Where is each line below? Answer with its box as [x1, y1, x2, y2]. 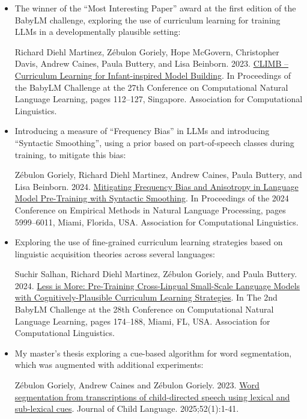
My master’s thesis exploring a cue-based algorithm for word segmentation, [14, 346, 292, 359]
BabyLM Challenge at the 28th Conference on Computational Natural [14, 303, 274, 316]
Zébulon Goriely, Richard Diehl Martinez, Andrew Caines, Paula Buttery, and [14, 168, 302, 181]
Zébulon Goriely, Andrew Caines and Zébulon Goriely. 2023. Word [14, 379, 260, 391]
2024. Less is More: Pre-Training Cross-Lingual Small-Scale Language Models [14, 279, 300, 292]
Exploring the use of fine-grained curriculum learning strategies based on [14, 236, 283, 248]
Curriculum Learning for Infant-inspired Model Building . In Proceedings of [14, 69, 291, 81]
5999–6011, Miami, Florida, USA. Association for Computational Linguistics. [14, 215, 299, 228]
